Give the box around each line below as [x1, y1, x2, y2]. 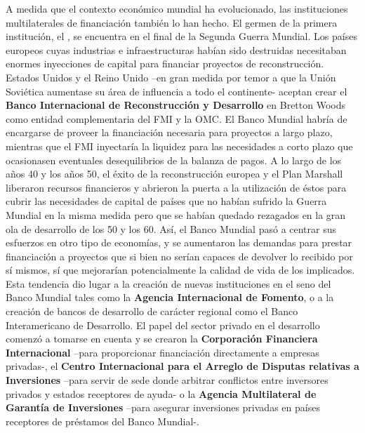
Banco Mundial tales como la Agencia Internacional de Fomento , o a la [6, 290, 334, 305]
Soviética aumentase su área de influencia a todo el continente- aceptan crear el [6, 84, 347, 98]
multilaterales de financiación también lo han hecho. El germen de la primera [6, 15, 338, 29]
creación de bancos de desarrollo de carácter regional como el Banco [6, 304, 298, 319]
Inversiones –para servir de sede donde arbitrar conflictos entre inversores [6, 373, 328, 387]
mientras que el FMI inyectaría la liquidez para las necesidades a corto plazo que [6, 138, 353, 153]
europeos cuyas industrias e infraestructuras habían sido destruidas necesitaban [6, 42, 347, 57]
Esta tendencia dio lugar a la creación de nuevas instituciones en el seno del [6, 276, 331, 291]
